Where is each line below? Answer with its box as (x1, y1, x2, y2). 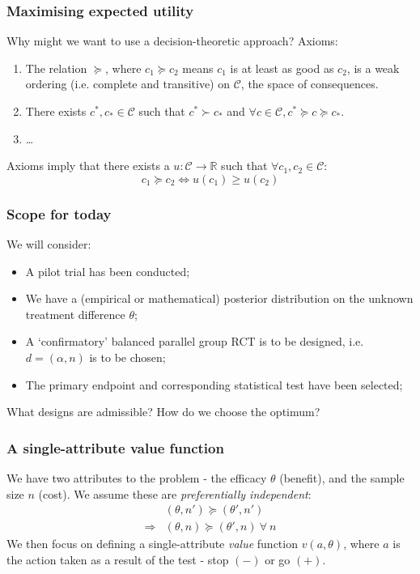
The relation (25, 59, 87, 76)
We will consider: (6, 236, 91, 252)
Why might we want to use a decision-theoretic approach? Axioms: (6, 32, 338, 49)
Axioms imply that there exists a (6, 157, 170, 174)
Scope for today (6, 203, 112, 223)
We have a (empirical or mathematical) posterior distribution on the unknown (25, 290, 414, 307)
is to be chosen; (89, 348, 166, 365)
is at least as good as (230, 59, 334, 76)
